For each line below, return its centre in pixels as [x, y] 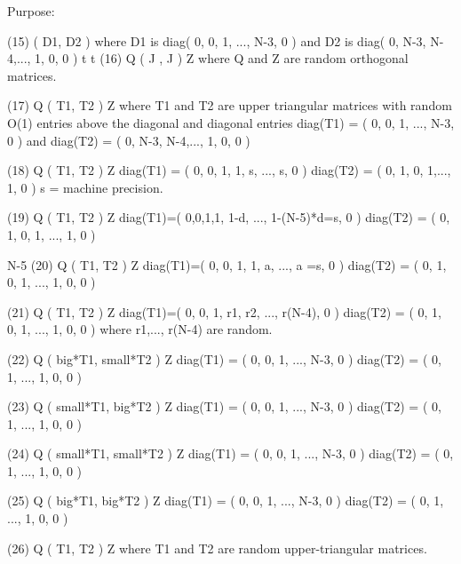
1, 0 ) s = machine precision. [85, 187]
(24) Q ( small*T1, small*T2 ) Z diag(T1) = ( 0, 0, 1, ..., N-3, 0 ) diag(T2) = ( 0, [230, 453]
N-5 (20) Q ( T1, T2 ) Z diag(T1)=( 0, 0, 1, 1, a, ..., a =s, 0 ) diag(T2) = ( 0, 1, [227, 264]
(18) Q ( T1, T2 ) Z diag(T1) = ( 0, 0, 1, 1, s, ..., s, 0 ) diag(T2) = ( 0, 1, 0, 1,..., [229, 170]
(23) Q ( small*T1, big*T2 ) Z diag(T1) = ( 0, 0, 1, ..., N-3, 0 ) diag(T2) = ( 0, [224, 406]
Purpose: [31, 11]
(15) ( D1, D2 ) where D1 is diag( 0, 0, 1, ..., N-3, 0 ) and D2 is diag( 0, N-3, [217, 40]
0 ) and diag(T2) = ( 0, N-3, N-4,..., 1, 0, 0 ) [129, 140]
